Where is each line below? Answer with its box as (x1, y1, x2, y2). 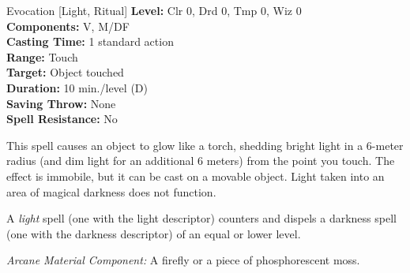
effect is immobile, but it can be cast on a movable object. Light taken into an (6, 167, 385, 184)
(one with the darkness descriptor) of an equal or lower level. (6, 225, 301, 241)
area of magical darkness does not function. (6, 183, 216, 200)
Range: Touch (6, 48, 78, 65)
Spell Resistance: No (6, 110, 118, 127)
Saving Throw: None (6, 95, 116, 111)
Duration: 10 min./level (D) (6, 79, 148, 95)
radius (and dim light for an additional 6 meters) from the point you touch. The (6, 152, 395, 169)
